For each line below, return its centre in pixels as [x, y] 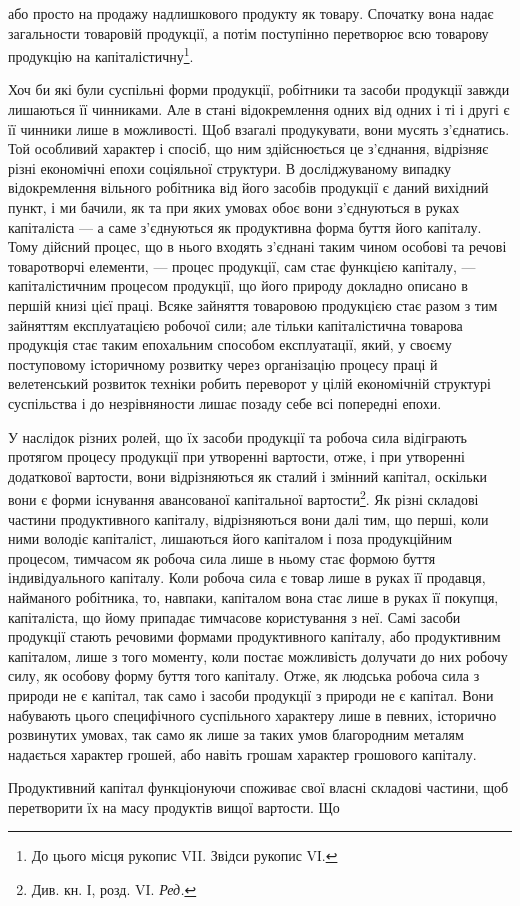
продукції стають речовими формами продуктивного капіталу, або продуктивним [254, 636]
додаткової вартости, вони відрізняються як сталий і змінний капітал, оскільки [248, 475]
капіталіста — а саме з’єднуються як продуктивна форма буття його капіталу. [245, 226]
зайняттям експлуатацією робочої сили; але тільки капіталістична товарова [235, 324]
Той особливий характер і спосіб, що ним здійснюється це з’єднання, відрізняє [248, 148]
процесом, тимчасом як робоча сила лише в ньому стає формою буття [222, 557]
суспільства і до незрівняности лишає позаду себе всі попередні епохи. [225, 402]
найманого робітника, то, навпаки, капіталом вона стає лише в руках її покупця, [253, 596]
